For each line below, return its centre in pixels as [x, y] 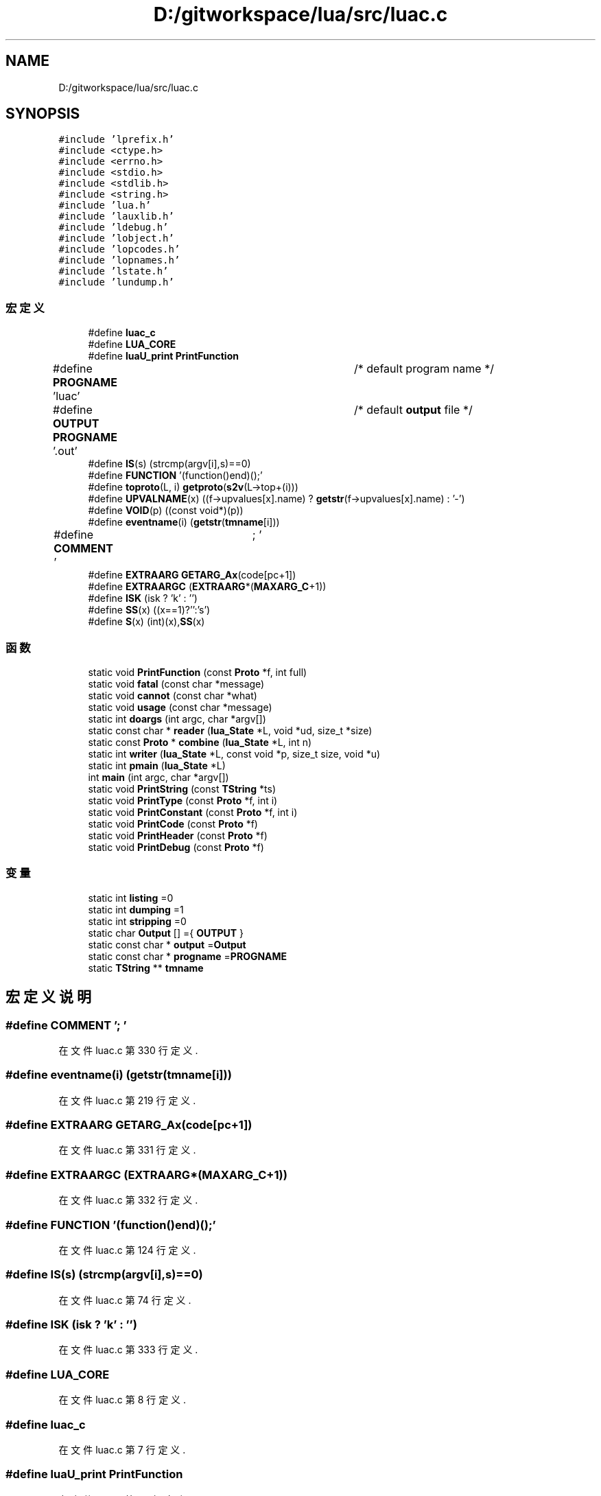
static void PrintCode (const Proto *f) [173, 823]
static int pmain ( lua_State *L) [157, 765]
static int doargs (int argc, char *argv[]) [177, 718]
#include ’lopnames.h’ [119, 260]
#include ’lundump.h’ [116, 282]
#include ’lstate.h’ [114, 271]
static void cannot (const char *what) [173, 695]
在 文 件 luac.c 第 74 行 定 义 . [125, 1300]
